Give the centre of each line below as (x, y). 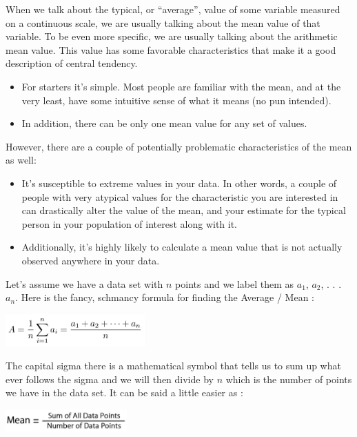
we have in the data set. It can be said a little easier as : (124, 392)
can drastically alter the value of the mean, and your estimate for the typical (184, 210)
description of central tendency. (72, 63)
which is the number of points (289, 379)
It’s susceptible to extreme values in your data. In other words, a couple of (179, 183)
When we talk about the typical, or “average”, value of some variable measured (173, 9)
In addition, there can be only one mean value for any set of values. (164, 123)
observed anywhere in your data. (91, 260)
